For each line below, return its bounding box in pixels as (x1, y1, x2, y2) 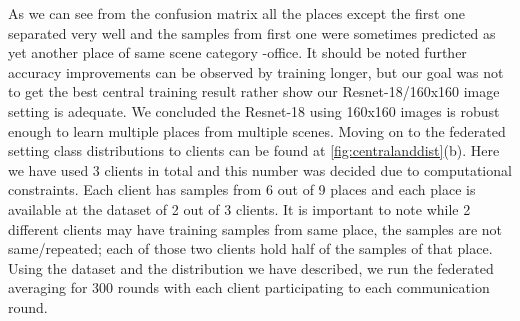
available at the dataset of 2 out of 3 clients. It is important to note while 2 (8, 198, 471, 219)
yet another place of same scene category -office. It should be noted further (8, 42, 467, 63)
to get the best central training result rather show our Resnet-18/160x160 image (8, 81, 500, 102)
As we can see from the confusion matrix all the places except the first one (8, 3, 465, 23)
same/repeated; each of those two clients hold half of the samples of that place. (8, 238, 493, 259)
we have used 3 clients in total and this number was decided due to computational (8, 159, 512, 180)
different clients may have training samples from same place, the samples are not (8, 218, 503, 239)
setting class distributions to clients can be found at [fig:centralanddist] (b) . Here (8, 140, 500, 161)
